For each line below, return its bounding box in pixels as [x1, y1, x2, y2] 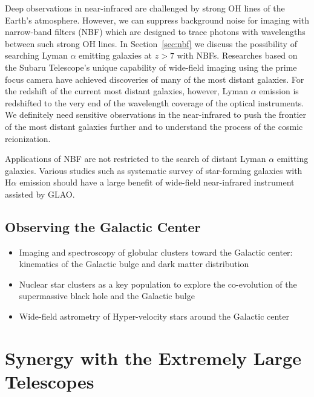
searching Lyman [5, 49, 68, 62]
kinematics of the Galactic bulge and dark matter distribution [19, 257, 249, 270]
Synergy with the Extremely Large [5, 345, 301, 370]
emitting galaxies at [79, 49, 152, 62]
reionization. [5, 132, 51, 144]
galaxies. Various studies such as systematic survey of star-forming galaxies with [5, 164, 303, 176]
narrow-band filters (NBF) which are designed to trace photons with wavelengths [5, 25, 306, 38]
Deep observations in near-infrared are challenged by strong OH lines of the [5, 2, 285, 14]
